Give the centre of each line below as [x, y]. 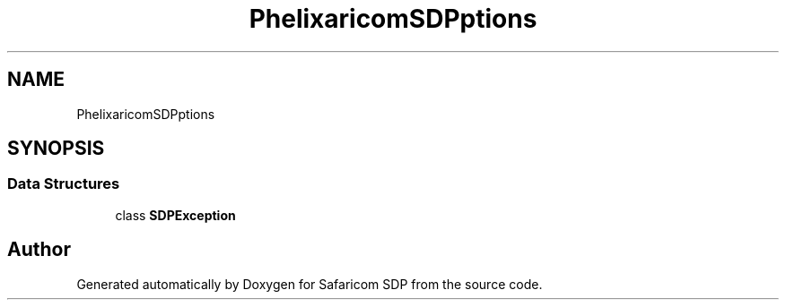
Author [39, 250]
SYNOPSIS [56, 149]
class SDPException [175, 215]
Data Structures [64, 184]
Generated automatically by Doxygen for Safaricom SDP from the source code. [310, 284]
